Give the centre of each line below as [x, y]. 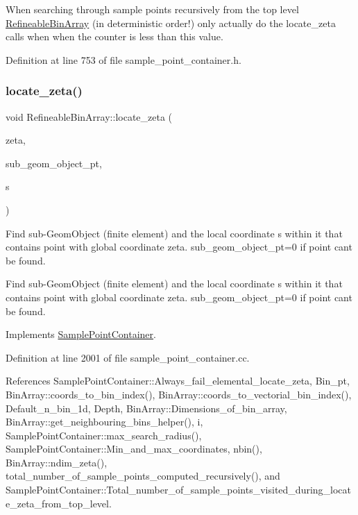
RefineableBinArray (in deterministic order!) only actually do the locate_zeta [171, 23]
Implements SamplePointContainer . [81, 334]
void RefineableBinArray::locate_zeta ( [89, 116]
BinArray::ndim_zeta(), [57, 462]
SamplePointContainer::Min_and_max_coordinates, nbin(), [134, 449]
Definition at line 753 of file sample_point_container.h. [123, 59]
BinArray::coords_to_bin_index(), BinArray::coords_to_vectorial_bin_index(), [179, 394]
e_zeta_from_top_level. [59, 503]
